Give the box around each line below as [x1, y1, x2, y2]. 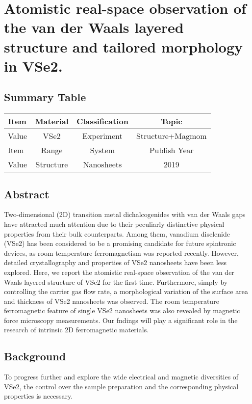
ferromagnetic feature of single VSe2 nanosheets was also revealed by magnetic [4, 305, 240, 316]
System [90, 144, 115, 156]
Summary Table [4, 89, 86, 105]
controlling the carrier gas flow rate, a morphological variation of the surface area [4, 286, 248, 296]
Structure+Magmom [136, 130, 207, 142]
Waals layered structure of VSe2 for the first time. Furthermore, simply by [4, 276, 228, 287]
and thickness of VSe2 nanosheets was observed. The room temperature [4, 296, 219, 306]
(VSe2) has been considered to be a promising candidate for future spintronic [4, 238, 236, 248]
